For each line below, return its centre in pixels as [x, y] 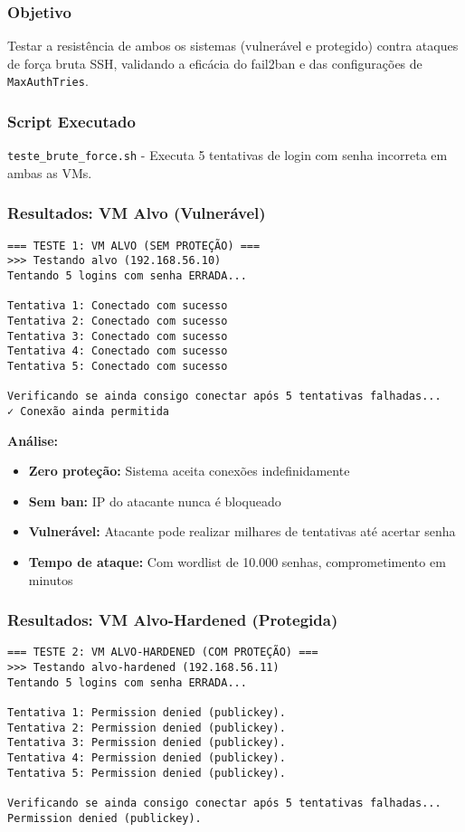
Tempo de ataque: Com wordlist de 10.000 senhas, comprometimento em [237, 562]
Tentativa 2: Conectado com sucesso [118, 321]
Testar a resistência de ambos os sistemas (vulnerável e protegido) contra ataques [233, 46]
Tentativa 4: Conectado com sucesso [118, 351]
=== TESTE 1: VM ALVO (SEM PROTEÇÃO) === [134, 246]
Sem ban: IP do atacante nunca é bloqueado [155, 501]
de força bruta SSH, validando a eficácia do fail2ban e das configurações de [215, 63]
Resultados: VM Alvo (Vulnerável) [137, 213]
